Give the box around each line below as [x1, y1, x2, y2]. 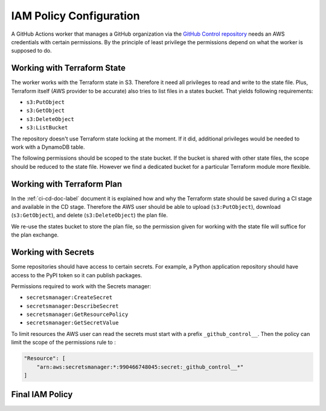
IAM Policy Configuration [11, 9, 140, 22]
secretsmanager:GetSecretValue [26, 320, 119, 326]
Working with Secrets [11, 247, 95, 257]
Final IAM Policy [11, 389, 73, 399]
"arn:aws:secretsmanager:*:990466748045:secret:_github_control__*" [36, 363, 244, 370]
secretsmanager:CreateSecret [26, 294, 113, 301]
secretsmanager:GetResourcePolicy [26, 311, 129, 318]
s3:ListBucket [26, 124, 68, 131]
